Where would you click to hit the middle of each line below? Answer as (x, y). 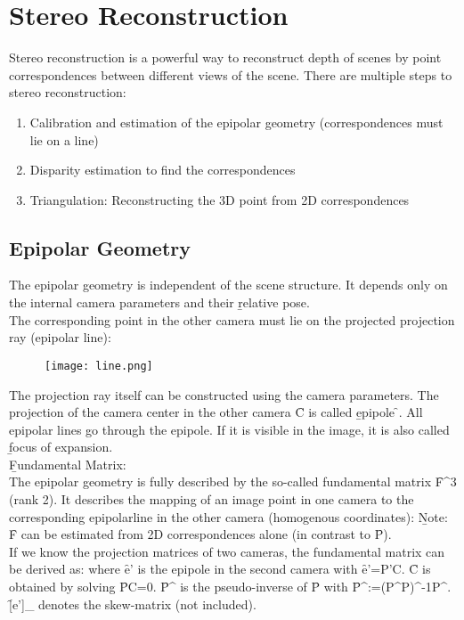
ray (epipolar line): (60, 337)
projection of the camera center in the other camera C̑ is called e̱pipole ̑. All (216, 412)
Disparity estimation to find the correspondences (163, 170)
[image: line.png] (99, 366)
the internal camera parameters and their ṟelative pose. (159, 302)
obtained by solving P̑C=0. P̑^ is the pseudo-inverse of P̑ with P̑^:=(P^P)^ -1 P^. (230, 587)
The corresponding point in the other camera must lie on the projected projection (232, 319)
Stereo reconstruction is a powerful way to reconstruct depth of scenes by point (225, 57)
